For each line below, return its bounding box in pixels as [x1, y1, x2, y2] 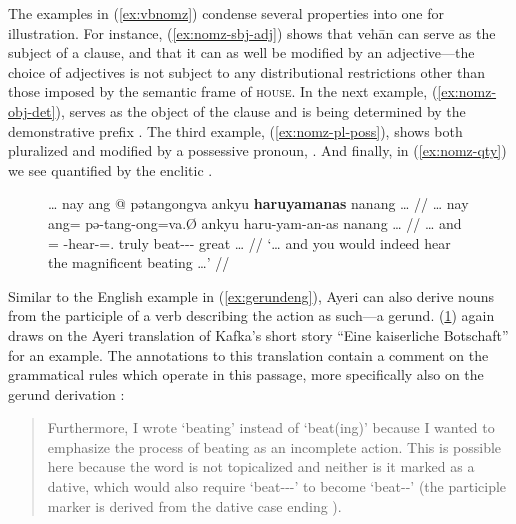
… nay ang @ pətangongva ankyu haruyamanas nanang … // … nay [48, 193, 469, 214]
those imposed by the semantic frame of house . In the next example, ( [8, 81, 438, 102]
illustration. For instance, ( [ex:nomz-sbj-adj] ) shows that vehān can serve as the [8, 22, 496, 43]
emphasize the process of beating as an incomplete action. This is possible [47, 436, 502, 457]
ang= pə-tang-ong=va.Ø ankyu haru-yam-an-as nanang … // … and [48, 212, 462, 233]
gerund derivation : [8, 383, 125, 404]
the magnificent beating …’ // [48, 252, 230, 273]
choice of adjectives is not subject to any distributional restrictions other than [8, 61, 486, 82]
